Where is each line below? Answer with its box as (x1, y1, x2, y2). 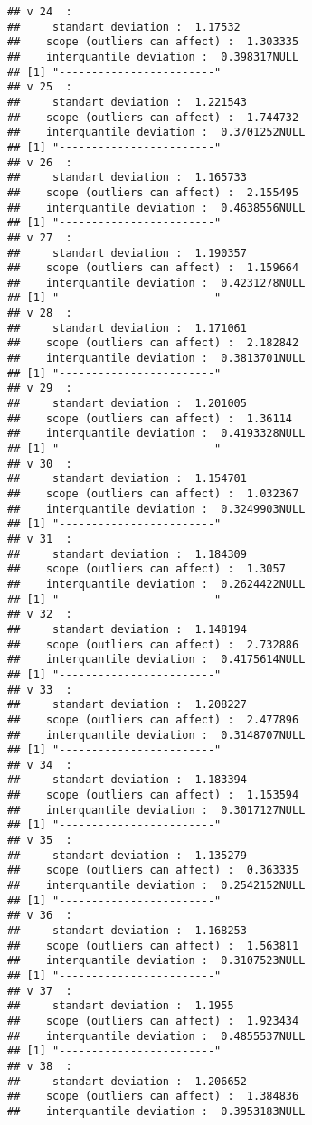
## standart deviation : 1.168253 (7, 924, 247, 938)
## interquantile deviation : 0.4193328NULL (7, 427, 306, 440)
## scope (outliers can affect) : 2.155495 (7, 185, 299, 199)
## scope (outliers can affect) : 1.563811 (7, 939, 299, 952)
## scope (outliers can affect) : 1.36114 (7, 411, 292, 425)
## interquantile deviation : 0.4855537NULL (7, 1029, 306, 1043)
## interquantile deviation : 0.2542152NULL (7, 879, 306, 893)
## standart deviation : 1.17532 (7, 20, 241, 33)
